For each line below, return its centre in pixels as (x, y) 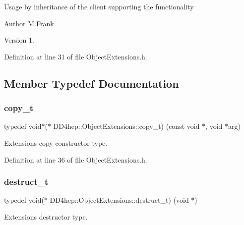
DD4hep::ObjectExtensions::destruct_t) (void (119, 200)
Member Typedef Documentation (91, 83)
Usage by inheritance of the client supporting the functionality (99, 6)
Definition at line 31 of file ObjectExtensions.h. (76, 56)
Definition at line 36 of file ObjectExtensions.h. (76, 159)
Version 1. (19, 40)
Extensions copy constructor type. (56, 142)
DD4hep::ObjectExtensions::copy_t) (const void (126, 126)
